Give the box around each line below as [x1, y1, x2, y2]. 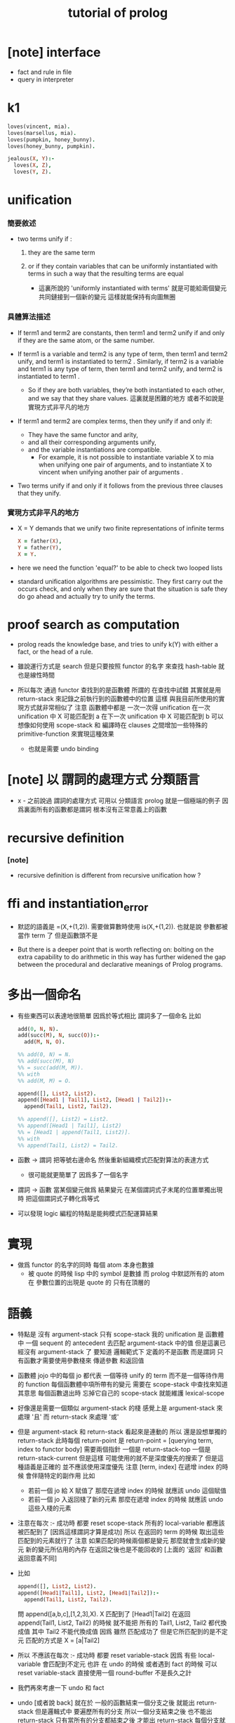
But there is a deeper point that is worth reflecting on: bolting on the [17, 945, 214, 954]
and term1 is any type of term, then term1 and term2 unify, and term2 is [17, 364, 223, 373]
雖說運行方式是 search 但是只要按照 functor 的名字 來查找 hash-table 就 [17, 662, 224, 670]
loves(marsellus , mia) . [7, 129, 77, 136]
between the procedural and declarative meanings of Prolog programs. [17, 960, 223, 968]
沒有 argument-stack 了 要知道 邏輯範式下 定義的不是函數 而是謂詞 [23, 1348, 216, 1356]
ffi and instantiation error [7, 896, 149, 914]
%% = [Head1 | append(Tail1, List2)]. [17, 1129, 131, 1136]
